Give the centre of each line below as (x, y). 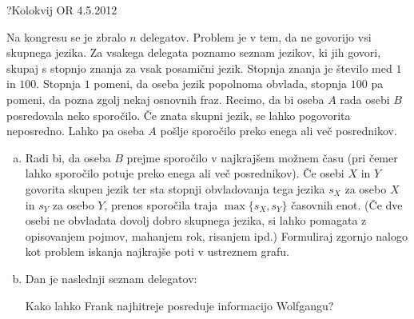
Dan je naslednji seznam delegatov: (111, 278)
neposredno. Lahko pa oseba (76, 131)
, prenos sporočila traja (161, 204)
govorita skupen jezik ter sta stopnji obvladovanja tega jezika (175, 188)
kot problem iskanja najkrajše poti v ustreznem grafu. (157, 251)
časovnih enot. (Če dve (347, 204)
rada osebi (365, 99)
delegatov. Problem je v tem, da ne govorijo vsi (256, 36)
